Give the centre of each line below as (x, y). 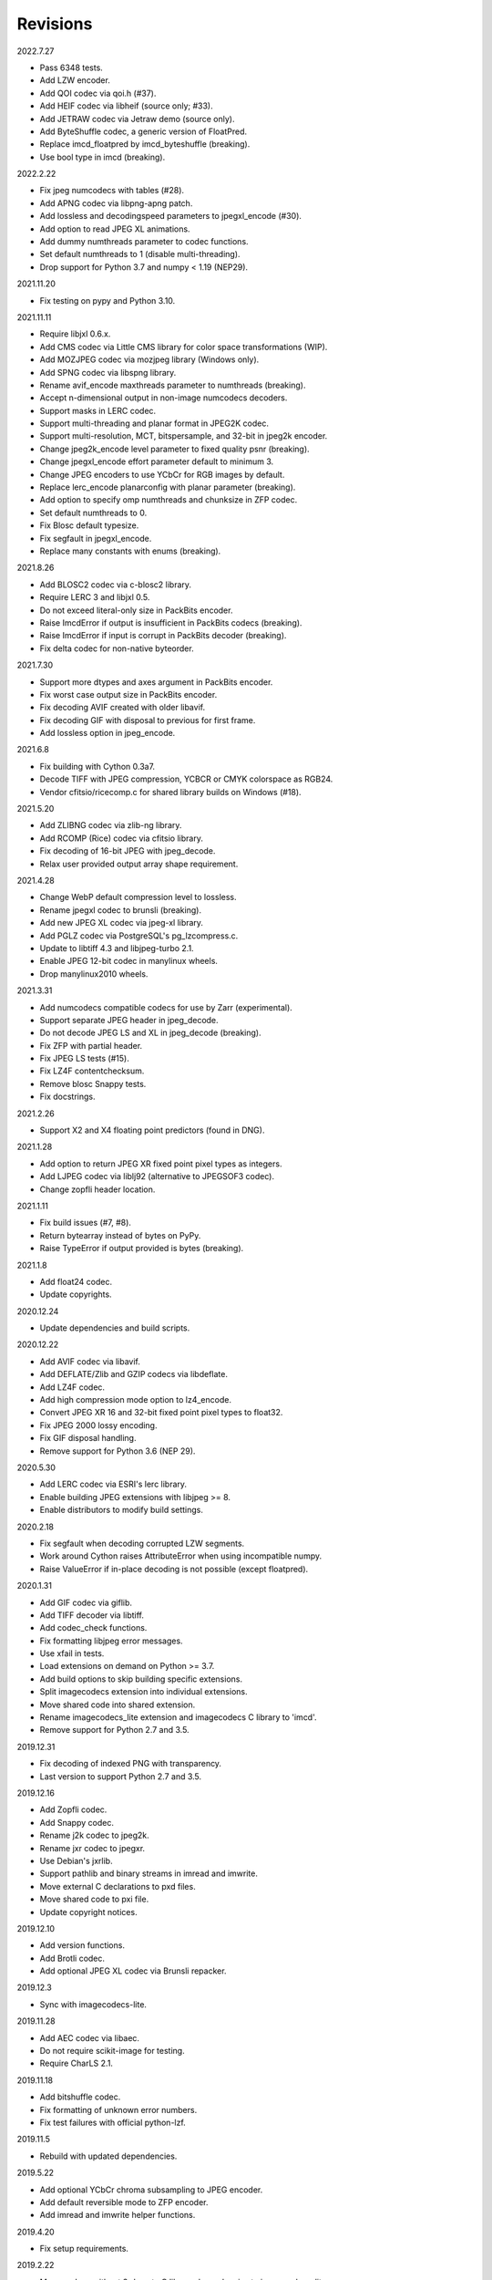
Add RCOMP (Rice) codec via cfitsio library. (122, 838)
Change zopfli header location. (97, 1189)
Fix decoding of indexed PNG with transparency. (131, 1764)
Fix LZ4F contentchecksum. (92, 1071)
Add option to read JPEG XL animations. (115, 229)
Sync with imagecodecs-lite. (93, 2004)
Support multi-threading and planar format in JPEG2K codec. (154, 423)
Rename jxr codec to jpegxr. (92, 1848)
